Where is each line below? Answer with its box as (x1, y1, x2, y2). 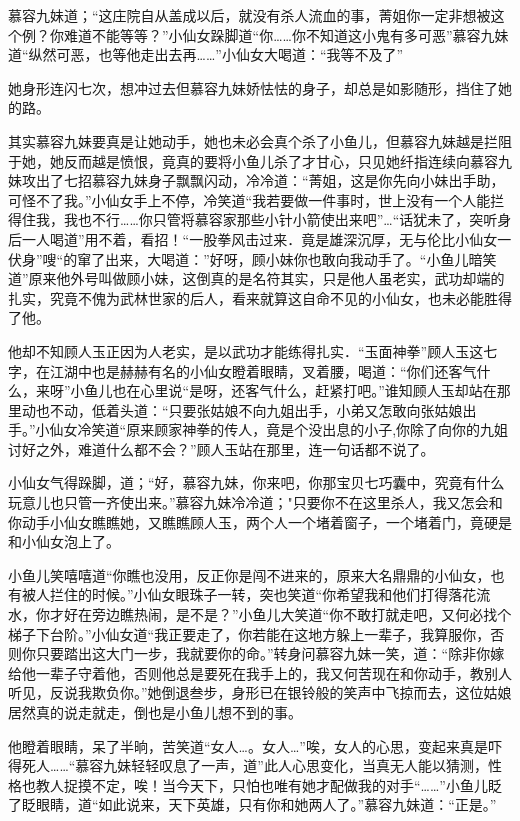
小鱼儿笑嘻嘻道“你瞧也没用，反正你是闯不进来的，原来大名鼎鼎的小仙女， (8, 564, 491, 585)
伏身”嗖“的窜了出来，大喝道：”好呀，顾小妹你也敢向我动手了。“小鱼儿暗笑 (8, 248, 497, 269)
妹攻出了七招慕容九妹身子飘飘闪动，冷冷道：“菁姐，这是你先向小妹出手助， (8, 170, 505, 191)
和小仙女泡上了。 (8, 531, 120, 552)
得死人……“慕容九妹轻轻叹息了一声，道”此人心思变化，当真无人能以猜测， (8, 755, 488, 776)
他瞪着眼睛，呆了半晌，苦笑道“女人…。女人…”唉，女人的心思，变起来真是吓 (8, 735, 502, 756)
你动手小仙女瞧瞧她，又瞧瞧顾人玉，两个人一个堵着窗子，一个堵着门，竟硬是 (8, 511, 512, 532)
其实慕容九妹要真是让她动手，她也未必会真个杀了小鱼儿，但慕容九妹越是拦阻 (8, 130, 512, 151)
